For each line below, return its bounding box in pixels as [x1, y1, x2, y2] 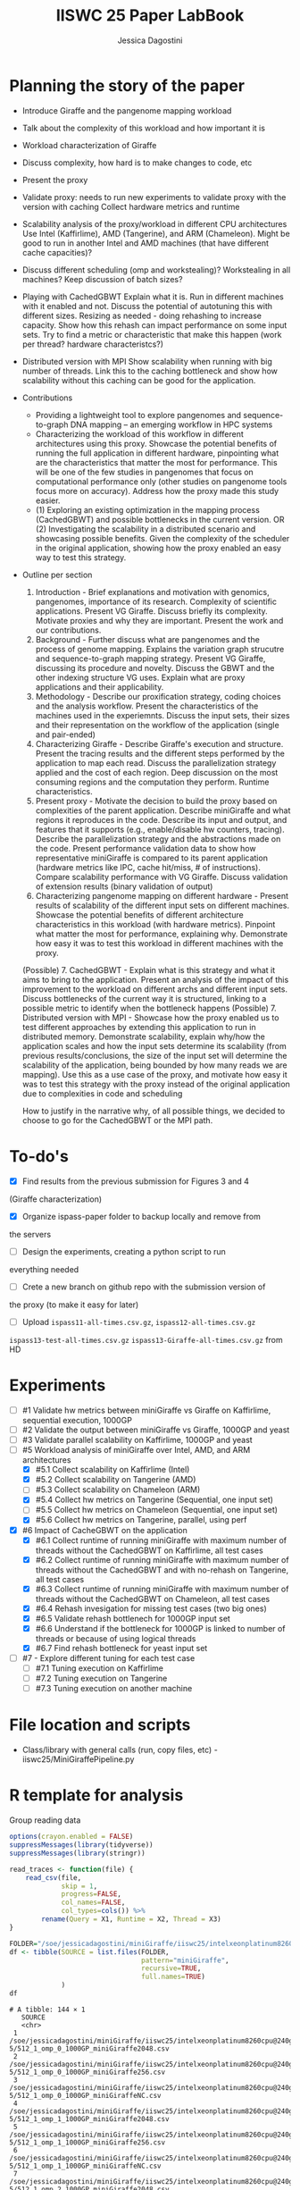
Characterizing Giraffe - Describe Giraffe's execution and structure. [35, 738, 284, 749]
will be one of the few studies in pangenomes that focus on [35, 466, 254, 477]
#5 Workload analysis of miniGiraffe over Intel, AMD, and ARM [21, 1445, 251, 1456]
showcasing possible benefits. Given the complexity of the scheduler [35, 533, 290, 543]
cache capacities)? [21, 247, 92, 257]
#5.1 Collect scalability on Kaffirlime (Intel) [35, 1464, 190, 1475]
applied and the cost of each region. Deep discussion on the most [35, 767, 279, 777]
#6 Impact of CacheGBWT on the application [21, 1524, 187, 1535]
